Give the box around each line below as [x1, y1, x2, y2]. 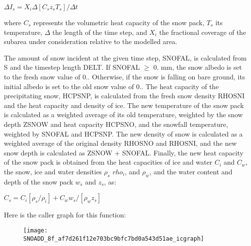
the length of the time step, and [52, 27, 147, 37]
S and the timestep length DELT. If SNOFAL [4, 62, 140, 72]
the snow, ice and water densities [4, 166, 102, 176]
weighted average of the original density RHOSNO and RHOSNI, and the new [4, 138, 237, 148]
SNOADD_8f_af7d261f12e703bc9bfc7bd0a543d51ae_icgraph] [23, 235, 204, 242]
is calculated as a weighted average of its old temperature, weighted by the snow [4, 109, 243, 120]
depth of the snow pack [4, 176, 73, 186]
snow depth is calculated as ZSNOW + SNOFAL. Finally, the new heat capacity [4, 147, 244, 157]
